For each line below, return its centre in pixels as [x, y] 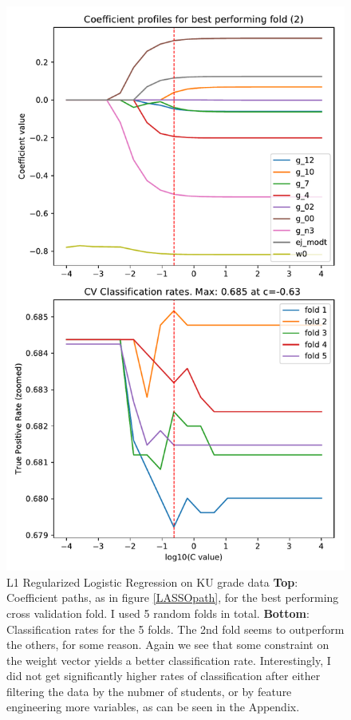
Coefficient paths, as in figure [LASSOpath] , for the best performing [173, 597]
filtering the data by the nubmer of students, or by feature [149, 691]
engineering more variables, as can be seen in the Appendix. [153, 707]
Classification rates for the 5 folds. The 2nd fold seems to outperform [175, 629]
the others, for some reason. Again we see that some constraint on [168, 645]
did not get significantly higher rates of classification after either [164, 676]
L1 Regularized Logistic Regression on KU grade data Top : [152, 582]
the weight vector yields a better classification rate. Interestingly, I [169, 660]
